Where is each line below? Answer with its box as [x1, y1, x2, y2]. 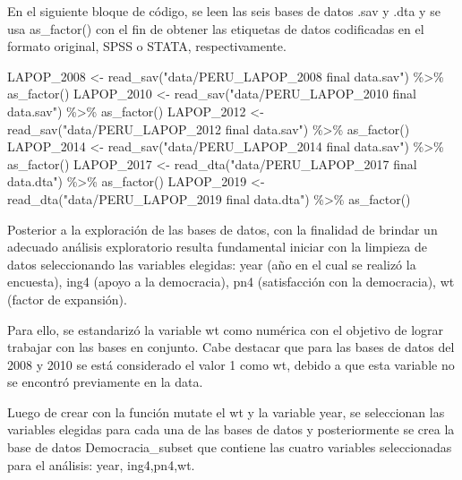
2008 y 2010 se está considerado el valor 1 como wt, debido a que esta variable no [7, 355, 455, 373]
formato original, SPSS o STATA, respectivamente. [7, 37, 287, 56]
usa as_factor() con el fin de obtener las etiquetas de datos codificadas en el [7, 19, 424, 38]
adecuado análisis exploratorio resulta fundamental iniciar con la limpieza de [7, 237, 428, 256]
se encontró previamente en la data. [7, 373, 203, 391]
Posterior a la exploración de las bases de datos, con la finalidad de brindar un [7, 219, 438, 238]
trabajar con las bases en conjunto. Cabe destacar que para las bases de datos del [7, 338, 455, 356]
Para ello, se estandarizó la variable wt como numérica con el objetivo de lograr [7, 320, 444, 339]
